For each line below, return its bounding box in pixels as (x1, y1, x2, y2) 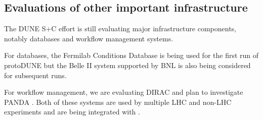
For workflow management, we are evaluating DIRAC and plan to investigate (4, 87, 243, 97)
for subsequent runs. (4, 70, 67, 80)
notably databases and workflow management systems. (4, 33, 173, 43)
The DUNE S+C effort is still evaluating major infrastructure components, (4, 23, 237, 34)
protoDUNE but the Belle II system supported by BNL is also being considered (4, 59, 251, 70)
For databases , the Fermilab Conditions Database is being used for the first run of (4, 50, 259, 61)
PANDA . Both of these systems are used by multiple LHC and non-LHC (4, 96, 232, 107)
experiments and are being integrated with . (4, 106, 140, 117)
